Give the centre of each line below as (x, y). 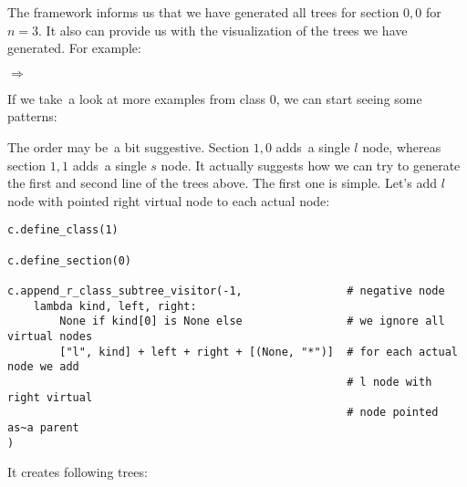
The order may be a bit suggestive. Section (129, 146)
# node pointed (393, 413)
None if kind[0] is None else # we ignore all (252, 321)
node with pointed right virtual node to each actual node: (169, 200)
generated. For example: (74, 48)
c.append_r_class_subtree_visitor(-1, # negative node (226, 290)
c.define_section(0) (70, 260)
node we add (43, 367)
